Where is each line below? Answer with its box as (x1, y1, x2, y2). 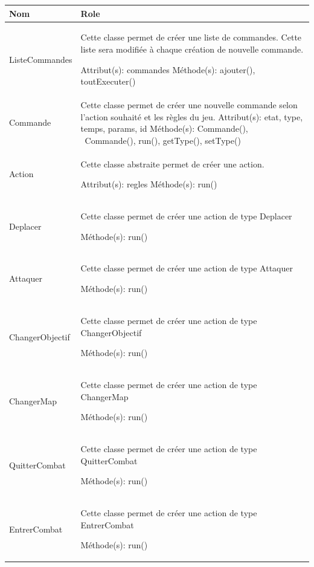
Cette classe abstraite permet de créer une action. (80, 157, 264, 170)
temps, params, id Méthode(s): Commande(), (80, 122, 248, 135)
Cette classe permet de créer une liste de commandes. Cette (80, 31, 302, 44)
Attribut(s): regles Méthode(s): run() (80, 178, 217, 190)
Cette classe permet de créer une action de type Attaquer (80, 262, 293, 274)
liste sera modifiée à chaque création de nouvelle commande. (80, 42, 304, 55)
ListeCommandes (9, 53, 72, 65)
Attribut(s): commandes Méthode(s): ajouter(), (80, 63, 255, 76)
